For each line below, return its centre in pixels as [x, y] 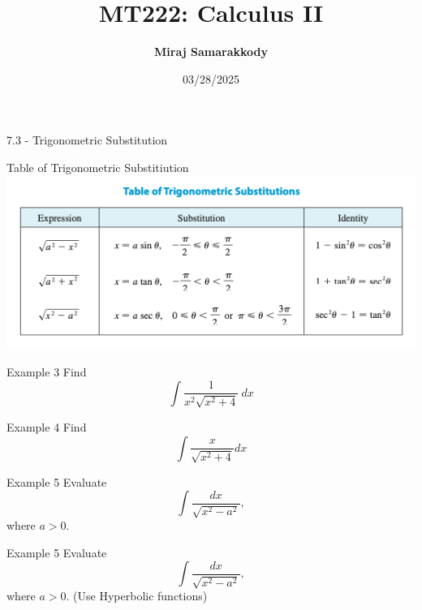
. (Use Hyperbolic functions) [137, 596]
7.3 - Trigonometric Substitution [87, 140]
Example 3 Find [47, 372]
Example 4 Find [47, 426]
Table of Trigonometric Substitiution [98, 167]
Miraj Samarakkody [211, 52]
